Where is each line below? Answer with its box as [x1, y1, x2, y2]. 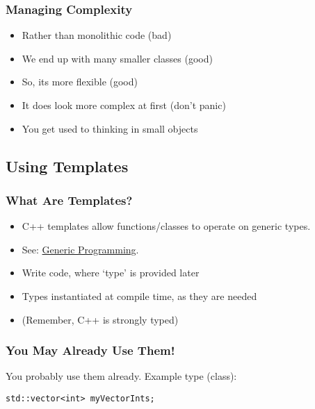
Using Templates [6, 155, 129, 176]
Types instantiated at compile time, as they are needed [22, 288, 257, 303]
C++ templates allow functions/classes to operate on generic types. [22, 219, 311, 233]
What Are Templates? [6, 191, 133, 208]
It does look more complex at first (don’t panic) [22, 98, 226, 112]
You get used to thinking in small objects [22, 121, 198, 135]
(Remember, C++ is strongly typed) [22, 312, 179, 326]
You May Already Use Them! [6, 342, 175, 359]
